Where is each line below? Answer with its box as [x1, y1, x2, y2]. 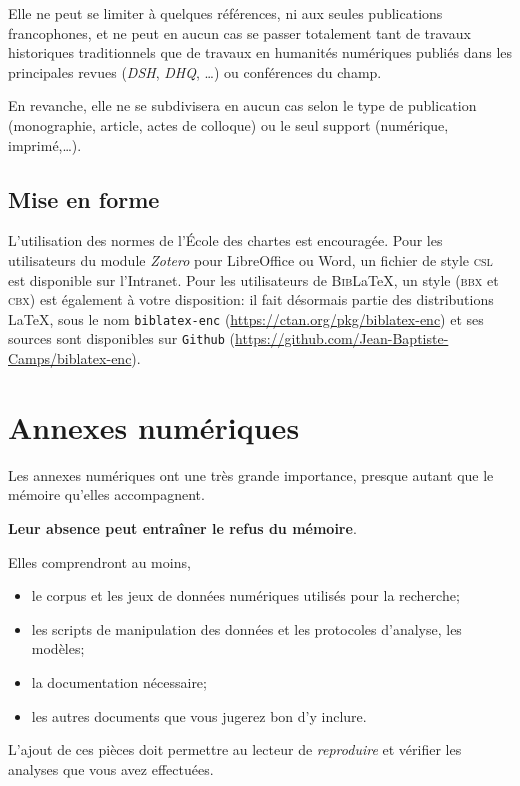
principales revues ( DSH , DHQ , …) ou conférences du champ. [8, 61, 382, 82]
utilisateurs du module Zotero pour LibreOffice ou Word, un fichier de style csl [8, 249, 493, 270]
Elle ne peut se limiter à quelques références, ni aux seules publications [8, 3, 443, 23]
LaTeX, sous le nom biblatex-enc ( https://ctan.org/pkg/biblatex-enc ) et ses [8, 308, 484, 329]
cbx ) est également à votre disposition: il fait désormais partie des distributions [8, 289, 494, 310]
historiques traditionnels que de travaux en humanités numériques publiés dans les [8, 42, 513, 63]
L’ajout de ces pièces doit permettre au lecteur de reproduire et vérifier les [8, 739, 462, 760]
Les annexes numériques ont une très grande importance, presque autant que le [8, 464, 494, 485]
